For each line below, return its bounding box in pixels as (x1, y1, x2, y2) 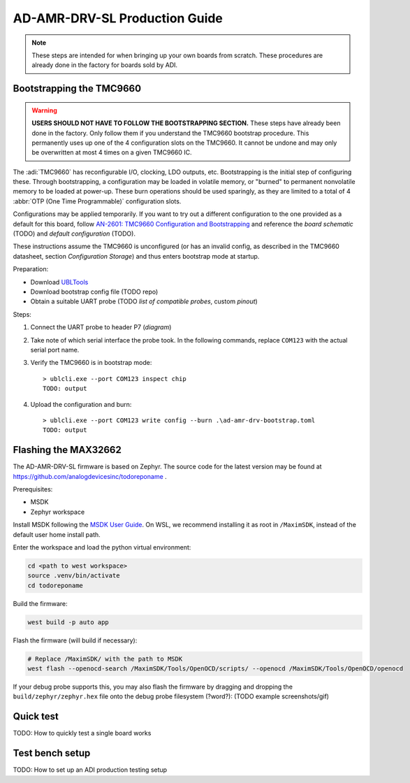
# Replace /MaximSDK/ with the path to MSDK (27, 654, 183, 663)
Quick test (13, 710, 59, 723)
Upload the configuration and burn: (30, 400, 132, 408)
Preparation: (13, 265, 49, 273)
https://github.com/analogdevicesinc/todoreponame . (13, 472, 167, 480)
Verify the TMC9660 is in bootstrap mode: (30, 359, 152, 367)
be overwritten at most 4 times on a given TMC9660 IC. (31, 148, 192, 157)
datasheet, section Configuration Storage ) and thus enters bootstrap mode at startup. (13, 252, 260, 260)
